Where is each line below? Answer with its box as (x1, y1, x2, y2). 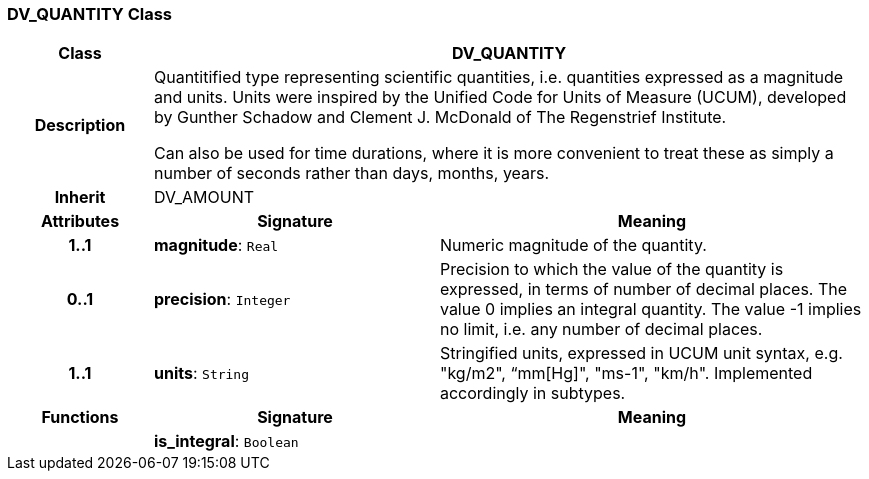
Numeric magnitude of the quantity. (439, 235, 707, 256)
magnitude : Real (153, 235, 279, 256)
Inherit (54, 187, 106, 208)
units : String (153, 363, 250, 384)
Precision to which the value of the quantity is (439, 259, 784, 280)
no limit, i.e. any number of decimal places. (439, 319, 763, 340)
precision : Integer (153, 289, 291, 310)
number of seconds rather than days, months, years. (153, 163, 550, 184)
